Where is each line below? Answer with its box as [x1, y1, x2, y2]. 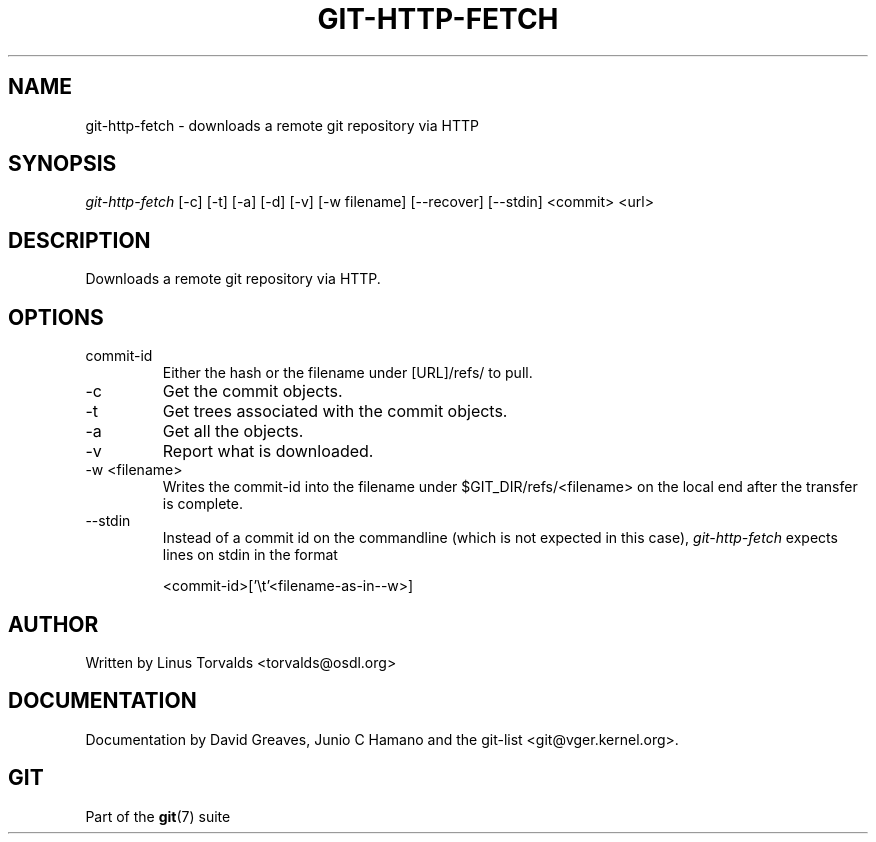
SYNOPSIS [8, 151, 117, 177]
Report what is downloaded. [162, 441, 374, 462]
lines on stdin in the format [162, 546, 338, 564]
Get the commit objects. [162, 381, 343, 402]
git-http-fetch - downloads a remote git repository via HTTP [85, 116, 479, 134]
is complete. [162, 495, 243, 513]
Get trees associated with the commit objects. [162, 401, 508, 422]
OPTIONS [8, 304, 104, 330]
